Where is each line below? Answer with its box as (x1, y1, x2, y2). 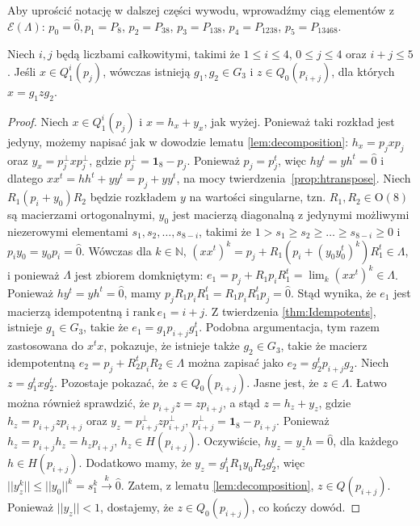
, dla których (331, 62, 395, 79)
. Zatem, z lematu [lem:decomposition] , (120, 477, 314, 494)
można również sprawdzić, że (7, 393, 149, 410)
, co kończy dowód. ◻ (251, 499, 361, 515)
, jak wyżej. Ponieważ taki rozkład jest (204, 112, 395, 129)
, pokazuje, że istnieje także (103, 337, 240, 354)
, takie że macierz (280, 337, 367, 354)
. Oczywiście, (196, 432, 261, 449)
